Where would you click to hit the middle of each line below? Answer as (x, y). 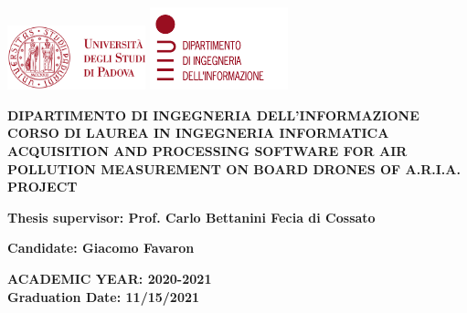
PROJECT (42, 187)
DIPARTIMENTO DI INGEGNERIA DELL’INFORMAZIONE (213, 115)
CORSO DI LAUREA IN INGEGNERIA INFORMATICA (198, 133)
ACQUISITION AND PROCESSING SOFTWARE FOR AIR (207, 151)
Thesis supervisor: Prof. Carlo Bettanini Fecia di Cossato (191, 217)
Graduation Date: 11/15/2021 (104, 296)
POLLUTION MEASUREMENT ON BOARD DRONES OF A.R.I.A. (234, 168)
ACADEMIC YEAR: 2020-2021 (110, 279)
